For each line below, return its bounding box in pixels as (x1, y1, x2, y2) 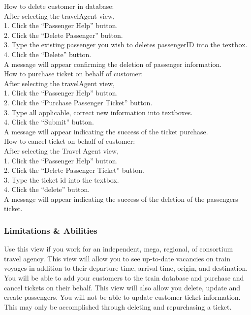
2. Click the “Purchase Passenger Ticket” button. (4, 97, 153, 107)
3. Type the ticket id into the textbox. (4, 174, 119, 185)
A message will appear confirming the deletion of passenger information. (4, 59, 222, 69)
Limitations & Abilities (4, 224, 97, 236)
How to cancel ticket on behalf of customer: (4, 136, 135, 146)
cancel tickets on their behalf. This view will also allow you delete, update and (4, 282, 241, 292)
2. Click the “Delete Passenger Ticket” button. (4, 165, 144, 175)
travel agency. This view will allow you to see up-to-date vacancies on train (4, 253, 230, 263)
